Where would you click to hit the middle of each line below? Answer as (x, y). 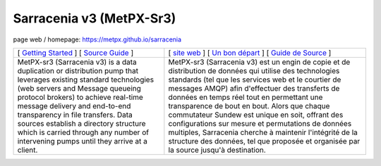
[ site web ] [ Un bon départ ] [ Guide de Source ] (250, 53)
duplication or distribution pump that (78, 70)
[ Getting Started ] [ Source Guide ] (75, 53)
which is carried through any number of (83, 132)
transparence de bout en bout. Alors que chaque (249, 106)
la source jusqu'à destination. (217, 150)
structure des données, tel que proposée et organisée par (264, 141)
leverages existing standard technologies (86, 79)
